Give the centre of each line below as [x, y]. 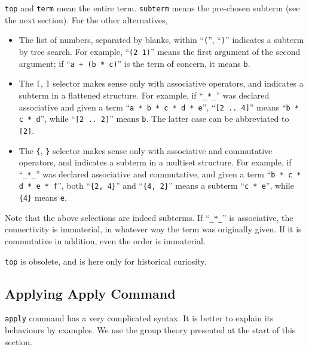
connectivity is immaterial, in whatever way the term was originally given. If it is [153, 229]
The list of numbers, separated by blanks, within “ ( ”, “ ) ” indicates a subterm [161, 40]
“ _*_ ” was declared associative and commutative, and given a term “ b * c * [160, 174]
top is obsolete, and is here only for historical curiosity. [106, 261]
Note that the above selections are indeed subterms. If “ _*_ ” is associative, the [149, 217]
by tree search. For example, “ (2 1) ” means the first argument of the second [160, 51]
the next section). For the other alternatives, [86, 19]
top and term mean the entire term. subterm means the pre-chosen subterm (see [152, 8]
